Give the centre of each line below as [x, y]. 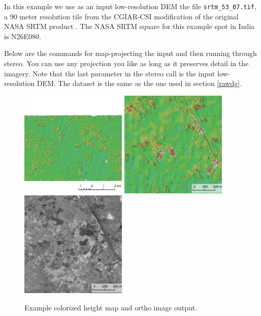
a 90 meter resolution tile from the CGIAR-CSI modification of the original [121, 16]
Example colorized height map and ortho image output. [111, 307]
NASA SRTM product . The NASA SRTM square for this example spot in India [129, 26]
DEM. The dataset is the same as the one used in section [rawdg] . [139, 83]
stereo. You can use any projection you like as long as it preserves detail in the [126, 63]
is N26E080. [23, 36]
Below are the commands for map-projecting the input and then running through [130, 53]
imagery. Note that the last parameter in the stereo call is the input [110, 73]
